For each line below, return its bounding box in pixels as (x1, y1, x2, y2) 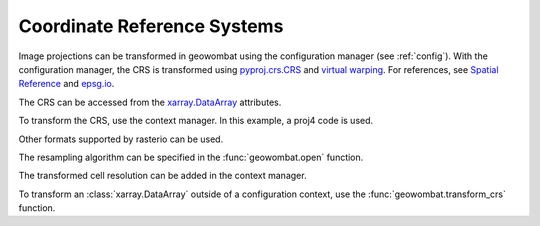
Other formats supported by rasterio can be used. (18, 133, 224, 145)
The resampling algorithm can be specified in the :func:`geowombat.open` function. (18, 151, 364, 163)
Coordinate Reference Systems (18, 15, 284, 37)
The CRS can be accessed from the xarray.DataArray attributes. (18, 96, 282, 108)
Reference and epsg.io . (18, 78, 115, 90)
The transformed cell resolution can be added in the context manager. (18, 170, 307, 182)
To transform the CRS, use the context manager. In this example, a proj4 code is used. (18, 115, 374, 127)
